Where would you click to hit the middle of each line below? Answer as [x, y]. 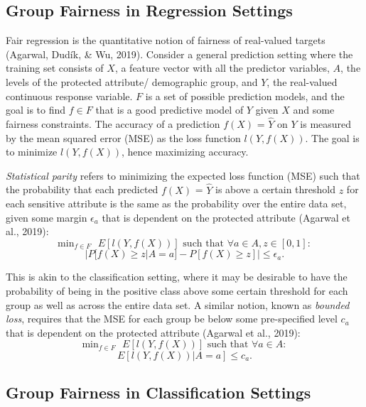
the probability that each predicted [82, 189]
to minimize [32, 152]
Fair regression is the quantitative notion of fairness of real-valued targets [166, 40]
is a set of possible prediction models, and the [245, 96]
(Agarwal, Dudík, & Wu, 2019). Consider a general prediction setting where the [179, 54]
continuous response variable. [69, 96]
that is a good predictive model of [169, 110]
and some [314, 110]
